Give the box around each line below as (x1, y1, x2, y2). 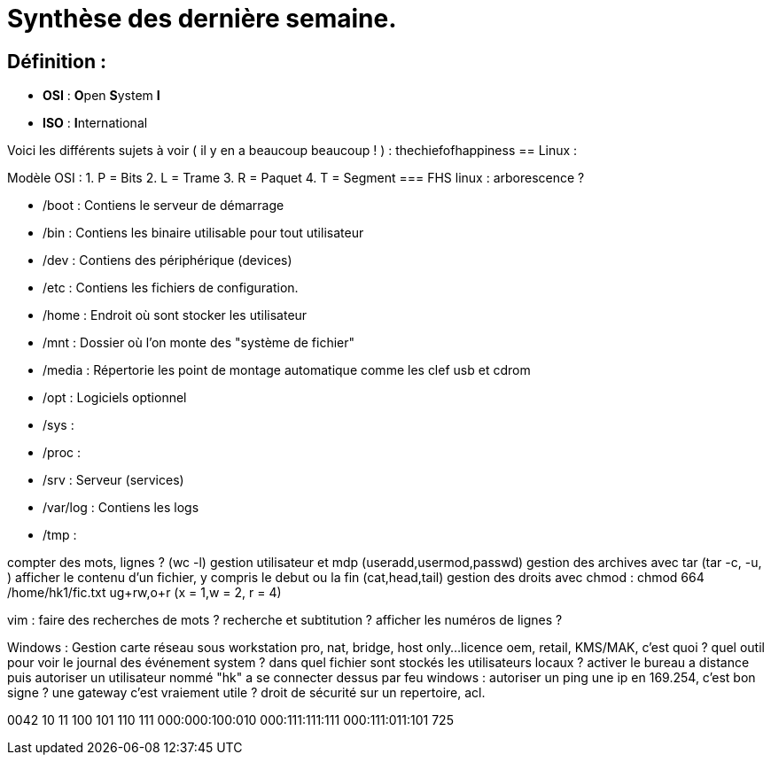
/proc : (43, 445, 82, 461)
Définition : (7, 50, 106, 73)
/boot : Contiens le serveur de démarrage (43, 198, 284, 214)
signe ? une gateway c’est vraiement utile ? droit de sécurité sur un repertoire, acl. (7, 685, 486, 701)
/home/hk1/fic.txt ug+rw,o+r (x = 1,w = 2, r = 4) (7, 585, 282, 601)
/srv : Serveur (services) (43, 472, 184, 488)
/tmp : (43, 527, 77, 543)
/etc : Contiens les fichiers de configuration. (43, 280, 299, 296)
